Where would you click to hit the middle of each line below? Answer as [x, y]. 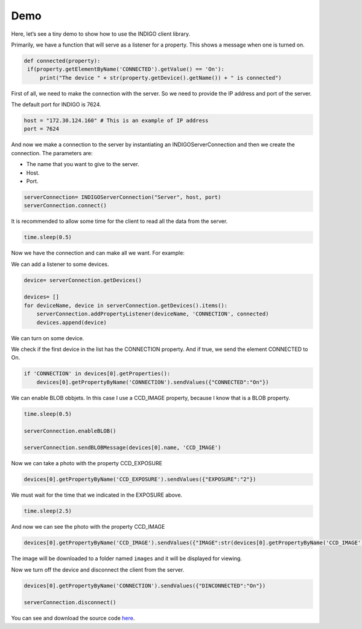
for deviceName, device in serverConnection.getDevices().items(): [126, 305]
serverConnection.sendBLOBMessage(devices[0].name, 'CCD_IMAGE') [122, 448]
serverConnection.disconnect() [70, 602]
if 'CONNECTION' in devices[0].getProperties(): [97, 374]
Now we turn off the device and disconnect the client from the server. [98, 569]
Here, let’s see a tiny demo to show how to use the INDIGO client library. [100, 34]
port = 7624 [42, 129]
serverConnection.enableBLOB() [70, 431]
